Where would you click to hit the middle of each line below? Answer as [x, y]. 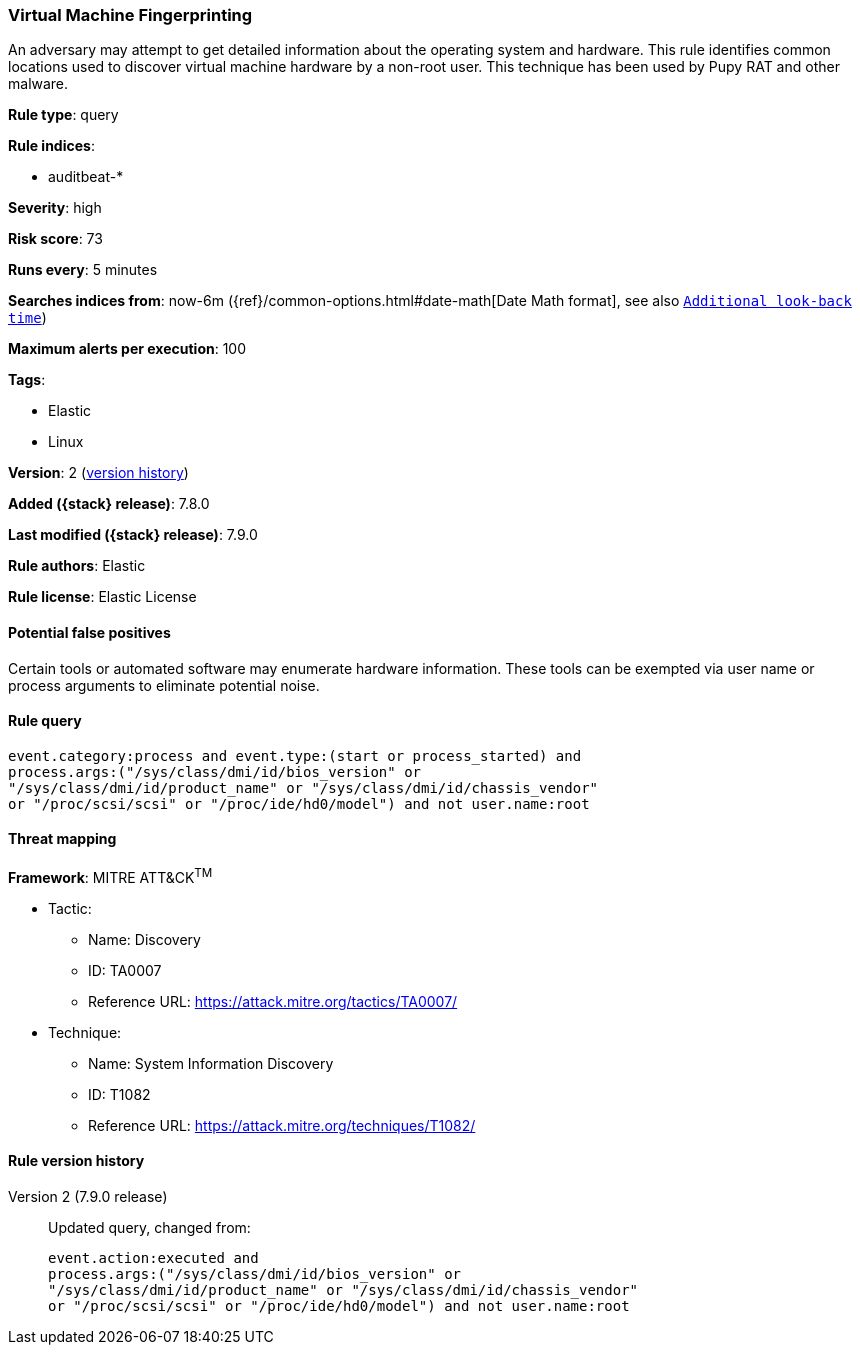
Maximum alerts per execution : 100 [127, 349]
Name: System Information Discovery [211, 1063]
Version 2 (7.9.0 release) [88, 1196]
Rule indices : [51, 146]
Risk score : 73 [55, 239]
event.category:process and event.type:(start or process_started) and [295, 755]
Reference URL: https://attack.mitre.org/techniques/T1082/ [282, 1125]
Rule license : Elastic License [102, 597]
